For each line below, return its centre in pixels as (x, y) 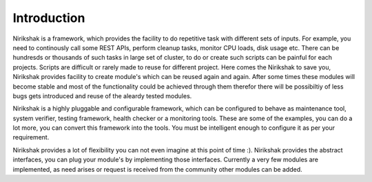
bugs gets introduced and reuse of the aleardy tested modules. (102, 95)
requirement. (31, 137)
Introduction (49, 18)
